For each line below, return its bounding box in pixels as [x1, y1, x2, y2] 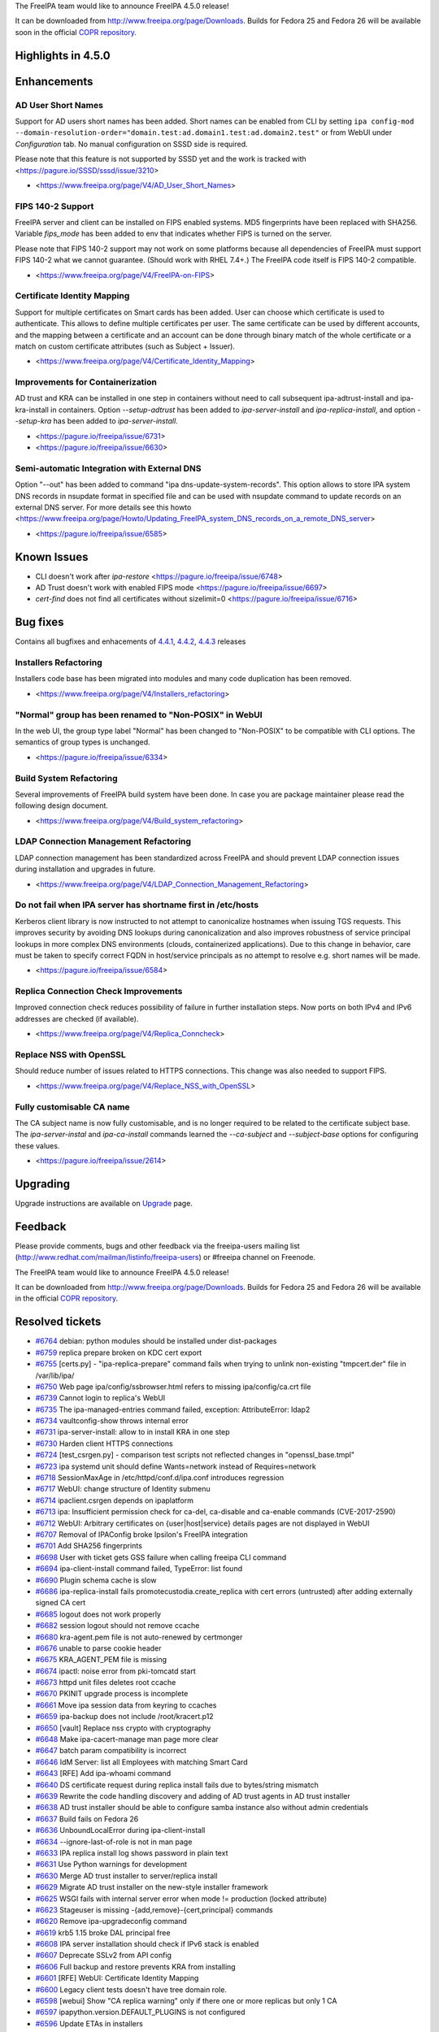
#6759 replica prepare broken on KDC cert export [35, 1348, 202, 1357]
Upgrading [15, 1177, 71, 1191]
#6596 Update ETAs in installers [35, 2018, 144, 2028]
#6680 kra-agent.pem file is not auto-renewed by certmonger [35, 1632, 243, 1642]
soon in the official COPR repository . [15, 27, 137, 37]
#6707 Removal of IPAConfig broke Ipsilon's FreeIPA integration [35, 1530, 248, 1539]
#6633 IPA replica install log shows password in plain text [35, 1847, 228, 1857]
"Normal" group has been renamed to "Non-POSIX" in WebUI [15, 709, 263, 720]
